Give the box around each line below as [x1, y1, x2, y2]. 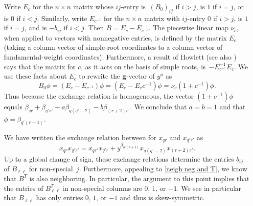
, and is [24, 22, 47, 33]
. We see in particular [177, 183, 242, 193]
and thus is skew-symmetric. [120, 192, 205, 203]
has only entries [36, 192, 83, 203]
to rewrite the [79, 71, 120, 81]
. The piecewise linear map [148, 22, 229, 33]
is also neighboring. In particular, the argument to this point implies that [29, 173, 250, 183]
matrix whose [73, 1, 114, 11]
